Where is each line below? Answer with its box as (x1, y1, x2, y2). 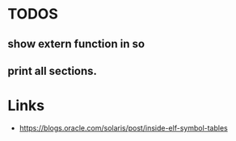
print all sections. (7, 64, 98, 77)
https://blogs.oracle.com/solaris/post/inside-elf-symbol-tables (19, 122, 228, 133)
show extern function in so (7, 37, 145, 51)
